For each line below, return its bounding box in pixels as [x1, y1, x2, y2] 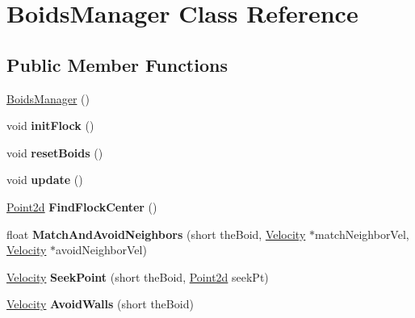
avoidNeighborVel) [56, 241, 147, 258]
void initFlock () [6, 117, 94, 134]
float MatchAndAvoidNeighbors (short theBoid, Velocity [6, 225, 306, 242]
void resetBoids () [6, 144, 103, 161]
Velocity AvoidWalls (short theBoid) [6, 295, 194, 312]
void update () [6, 171, 83, 188]
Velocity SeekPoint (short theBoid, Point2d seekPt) [6, 268, 269, 285]
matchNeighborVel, [314, 225, 409, 242]
